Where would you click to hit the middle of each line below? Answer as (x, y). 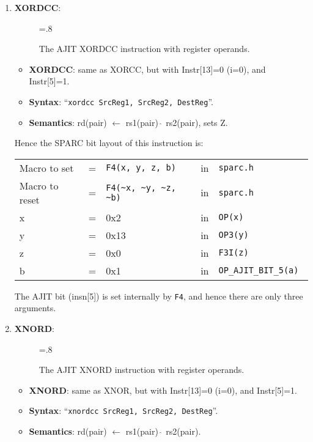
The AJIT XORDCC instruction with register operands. (144, 49)
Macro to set (46, 168)
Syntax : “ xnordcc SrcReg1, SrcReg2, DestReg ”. (123, 411)
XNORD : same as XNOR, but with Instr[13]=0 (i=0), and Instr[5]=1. (163, 390)
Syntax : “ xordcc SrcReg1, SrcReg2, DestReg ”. (121, 101)
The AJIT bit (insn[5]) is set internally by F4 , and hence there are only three (159, 296)
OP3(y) (234, 235)
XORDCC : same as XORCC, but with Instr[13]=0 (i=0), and (147, 69)
